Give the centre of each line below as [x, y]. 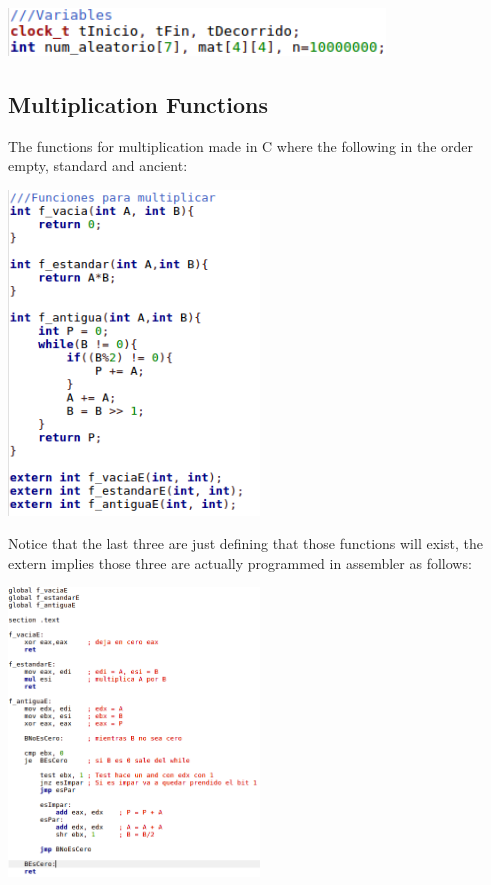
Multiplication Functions [138, 104]
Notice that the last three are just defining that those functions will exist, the [245, 543]
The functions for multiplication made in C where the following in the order [240, 145]
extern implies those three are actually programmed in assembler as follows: [240, 562]
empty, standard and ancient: [98, 165]
